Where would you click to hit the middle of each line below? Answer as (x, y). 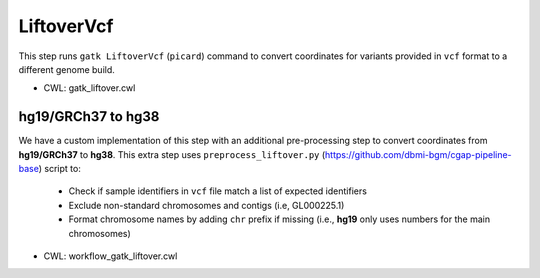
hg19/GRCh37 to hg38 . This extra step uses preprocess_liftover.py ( (172, 154)
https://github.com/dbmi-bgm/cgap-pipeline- (418, 154)
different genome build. (66, 69)
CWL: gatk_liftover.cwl (89, 88)
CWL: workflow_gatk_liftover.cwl (110, 256)
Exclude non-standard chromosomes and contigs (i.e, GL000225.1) (206, 205)
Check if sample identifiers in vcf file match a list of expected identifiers (217, 191)
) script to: (60, 169)
